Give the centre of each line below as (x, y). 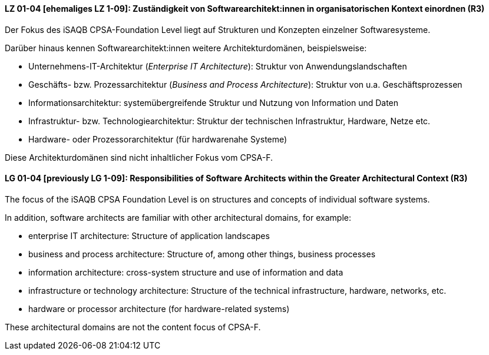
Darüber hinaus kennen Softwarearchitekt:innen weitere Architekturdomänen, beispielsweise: (186, 48)
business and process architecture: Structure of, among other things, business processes (202, 254)
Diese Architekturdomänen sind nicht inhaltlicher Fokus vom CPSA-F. (139, 157)
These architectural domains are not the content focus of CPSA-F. (133, 327)
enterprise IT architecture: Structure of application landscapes (149, 235)
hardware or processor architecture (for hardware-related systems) (159, 308)
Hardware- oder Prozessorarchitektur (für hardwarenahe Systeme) (158, 139)
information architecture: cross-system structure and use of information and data (186, 272)
